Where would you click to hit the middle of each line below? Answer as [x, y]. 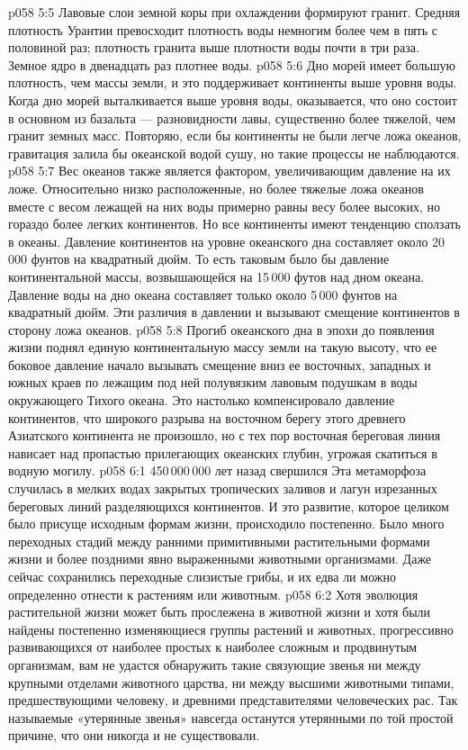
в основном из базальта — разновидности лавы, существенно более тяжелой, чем [232, 117]
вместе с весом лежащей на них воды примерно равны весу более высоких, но [224, 206]
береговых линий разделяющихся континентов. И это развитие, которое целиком [229, 506]
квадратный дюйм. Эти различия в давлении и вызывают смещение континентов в [234, 312]
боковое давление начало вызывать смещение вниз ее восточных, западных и [220, 364]
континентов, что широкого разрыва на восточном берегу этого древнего [207, 417]
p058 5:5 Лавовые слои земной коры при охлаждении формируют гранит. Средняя [234, 12]
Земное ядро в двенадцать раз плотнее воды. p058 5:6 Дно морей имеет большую [232, 64]
